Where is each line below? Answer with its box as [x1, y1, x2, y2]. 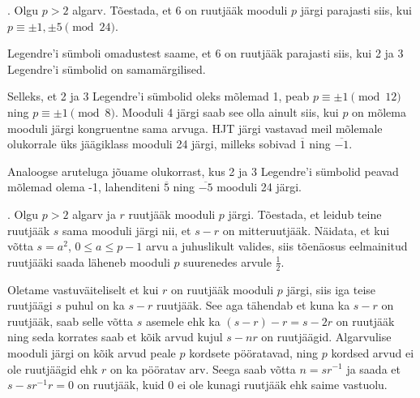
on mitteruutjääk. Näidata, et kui [222, 221, 390, 238]
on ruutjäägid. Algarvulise [261, 328, 392, 345]
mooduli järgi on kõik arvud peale [7, 344, 176, 361]
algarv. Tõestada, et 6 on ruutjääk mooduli [72, 2, 288, 18]
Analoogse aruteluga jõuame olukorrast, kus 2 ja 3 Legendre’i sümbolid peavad [7, 162, 399, 179]
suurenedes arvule [183, 253, 272, 270]
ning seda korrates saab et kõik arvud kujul [7, 328, 223, 345]
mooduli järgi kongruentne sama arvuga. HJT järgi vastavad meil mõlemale [7, 119, 383, 136]
